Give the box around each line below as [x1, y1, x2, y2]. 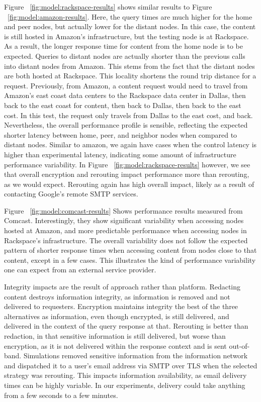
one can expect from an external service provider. [4, 264, 156, 275]
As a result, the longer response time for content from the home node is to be [4, 41, 243, 51]
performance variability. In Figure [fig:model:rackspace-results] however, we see [4, 159, 250, 169]
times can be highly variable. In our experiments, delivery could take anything [4, 379, 245, 390]
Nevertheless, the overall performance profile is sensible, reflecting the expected [4, 120, 248, 130]
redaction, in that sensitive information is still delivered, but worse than [4, 331, 226, 341]
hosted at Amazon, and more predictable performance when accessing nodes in [4, 225, 247, 236]
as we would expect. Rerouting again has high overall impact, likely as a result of [4, 178, 254, 189]
